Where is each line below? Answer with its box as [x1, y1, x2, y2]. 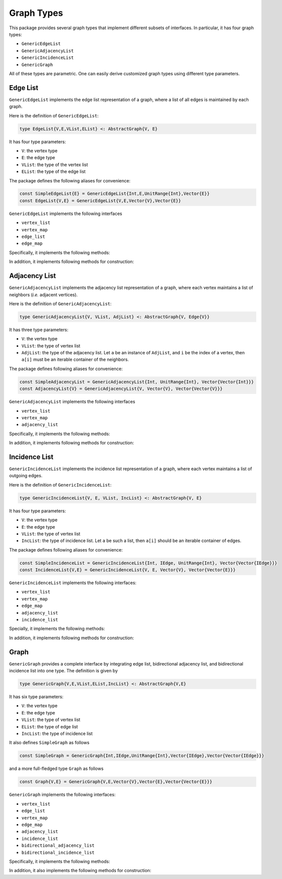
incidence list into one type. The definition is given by [9, 668, 118, 674]
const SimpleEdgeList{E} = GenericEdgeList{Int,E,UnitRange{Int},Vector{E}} [19, 191, 210, 197]
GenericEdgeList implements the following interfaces [9, 211, 122, 217]
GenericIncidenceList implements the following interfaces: [9, 580, 137, 586]
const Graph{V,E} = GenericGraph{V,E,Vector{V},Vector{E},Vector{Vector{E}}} [19, 779, 212, 785]
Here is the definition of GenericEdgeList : [9, 112, 99, 118]
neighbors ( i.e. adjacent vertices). [9, 291, 78, 297]
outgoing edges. [9, 473, 43, 479]
